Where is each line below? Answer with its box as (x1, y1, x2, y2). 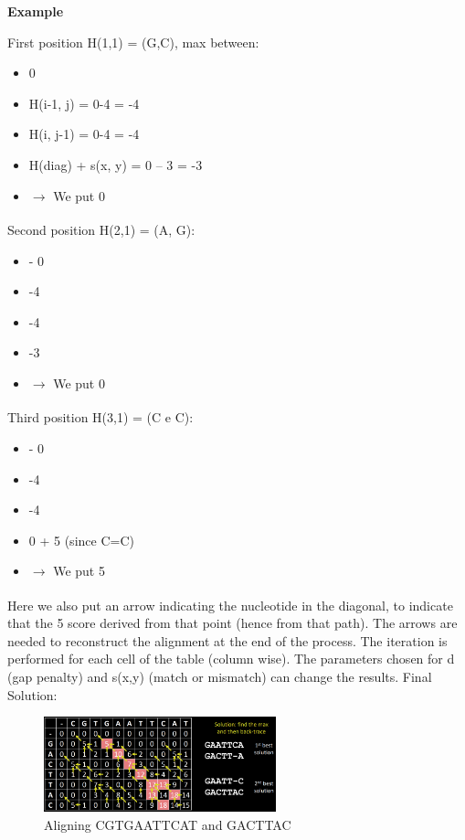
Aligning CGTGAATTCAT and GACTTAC (44, 814, 291, 834)
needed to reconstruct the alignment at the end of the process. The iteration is (7, 631, 448, 650)
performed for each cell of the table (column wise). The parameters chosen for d (7, 649, 455, 668)
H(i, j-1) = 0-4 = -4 (28, 124, 140, 144)
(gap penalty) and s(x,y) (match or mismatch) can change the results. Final (7, 667, 432, 686)
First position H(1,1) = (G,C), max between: (7, 32, 259, 51)
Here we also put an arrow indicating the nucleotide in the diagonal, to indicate (7, 595, 453, 614)
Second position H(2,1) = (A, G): (7, 219, 196, 239)
